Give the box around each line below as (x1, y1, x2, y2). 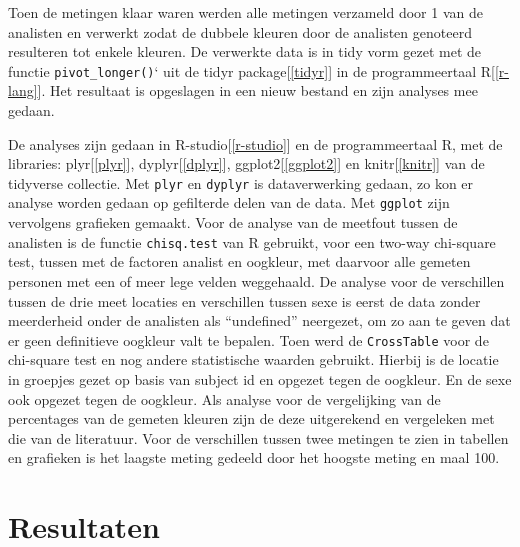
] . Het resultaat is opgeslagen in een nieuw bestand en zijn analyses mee (37, 80, 478, 101)
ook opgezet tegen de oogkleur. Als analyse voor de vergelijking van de (8, 388, 441, 409)
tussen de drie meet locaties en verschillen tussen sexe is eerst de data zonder (8, 290, 481, 311)
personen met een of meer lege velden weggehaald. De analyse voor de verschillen (8, 270, 505, 291)
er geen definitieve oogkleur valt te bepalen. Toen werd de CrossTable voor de (8, 329, 489, 350)
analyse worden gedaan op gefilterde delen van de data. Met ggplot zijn (8, 192, 450, 213)
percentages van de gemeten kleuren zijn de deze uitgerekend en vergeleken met (8, 408, 495, 429)
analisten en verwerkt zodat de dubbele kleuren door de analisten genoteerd (8, 21, 472, 42)
